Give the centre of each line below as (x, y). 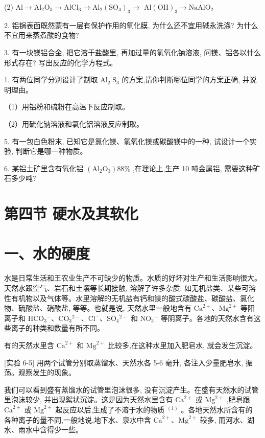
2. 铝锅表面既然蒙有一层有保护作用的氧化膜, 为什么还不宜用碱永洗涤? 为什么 (131, 25)
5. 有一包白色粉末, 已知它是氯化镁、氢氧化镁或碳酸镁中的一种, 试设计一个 (127, 141)
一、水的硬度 (47, 253)
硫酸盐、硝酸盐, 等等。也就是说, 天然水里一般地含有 (105, 308)
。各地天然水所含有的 (217, 409)
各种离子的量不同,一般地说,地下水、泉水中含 (78, 419)
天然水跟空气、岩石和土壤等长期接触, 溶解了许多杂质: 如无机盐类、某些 (123, 288)
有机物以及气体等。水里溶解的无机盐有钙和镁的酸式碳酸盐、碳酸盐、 (125, 298)
